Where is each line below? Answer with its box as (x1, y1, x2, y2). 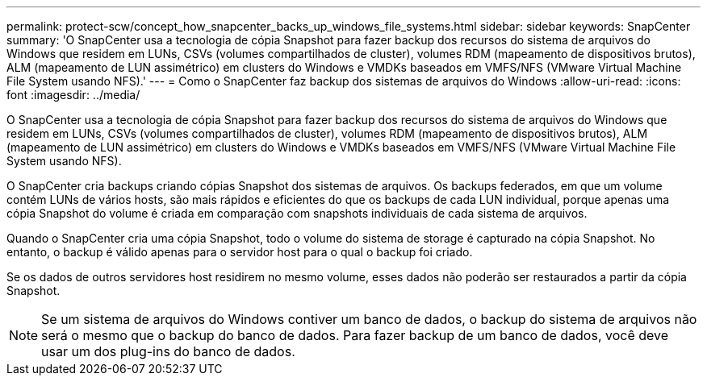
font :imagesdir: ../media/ (6, 88, 140, 102)
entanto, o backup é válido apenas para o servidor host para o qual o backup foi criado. (6, 245, 473, 259)
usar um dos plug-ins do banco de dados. (41, 343, 295, 359)
